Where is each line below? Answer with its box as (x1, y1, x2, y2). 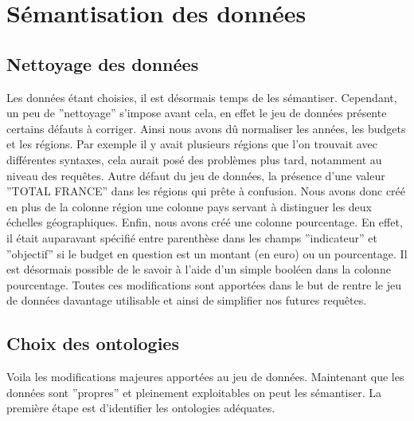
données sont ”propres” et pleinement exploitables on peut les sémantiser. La (6, 384, 381, 400)
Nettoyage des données (6, 51, 199, 76)
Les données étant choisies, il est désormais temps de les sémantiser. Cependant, (6, 89, 397, 105)
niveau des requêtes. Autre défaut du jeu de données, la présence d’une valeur (6, 167, 385, 183)
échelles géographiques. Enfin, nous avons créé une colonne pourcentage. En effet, (6, 214, 403, 230)
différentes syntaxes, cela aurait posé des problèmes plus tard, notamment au (6, 151, 382, 167)
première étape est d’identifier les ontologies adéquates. (6, 399, 275, 416)
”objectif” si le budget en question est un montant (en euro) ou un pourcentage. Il (6, 245, 408, 262)
